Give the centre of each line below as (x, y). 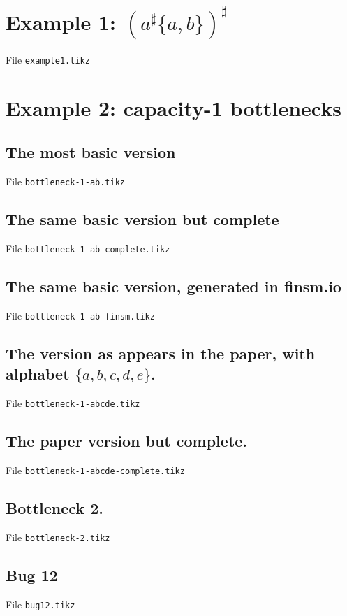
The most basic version (91, 152)
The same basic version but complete (142, 219)
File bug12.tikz (40, 604)
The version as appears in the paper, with (161, 353)
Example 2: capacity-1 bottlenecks (173, 107)
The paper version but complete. (127, 441)
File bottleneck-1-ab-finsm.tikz (80, 315)
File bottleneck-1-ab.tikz (65, 181)
